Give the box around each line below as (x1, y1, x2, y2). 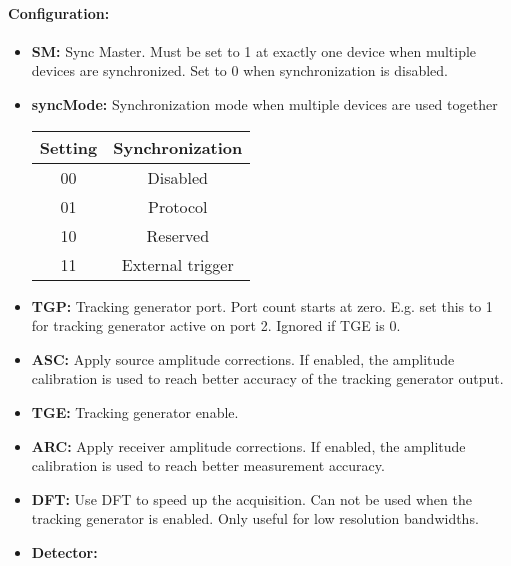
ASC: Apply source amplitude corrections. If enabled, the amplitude (31, 348, 455, 369)
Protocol (148, 194, 208, 218)
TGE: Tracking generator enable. (31, 401, 239, 422)
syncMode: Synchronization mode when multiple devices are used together (31, 93, 498, 114)
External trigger (121, 252, 234, 276)
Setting (39, 135, 98, 159)
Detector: (31, 541, 98, 562)
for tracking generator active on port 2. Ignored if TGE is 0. (31, 315, 401, 336)
